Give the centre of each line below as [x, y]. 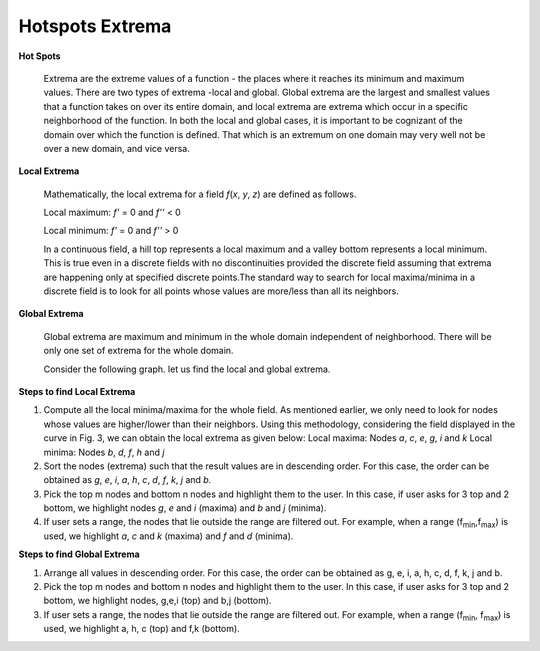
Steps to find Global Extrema [79, 554]
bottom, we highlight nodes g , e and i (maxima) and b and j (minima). [185, 508]
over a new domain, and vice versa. [116, 148]
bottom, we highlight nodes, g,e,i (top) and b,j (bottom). [157, 601]
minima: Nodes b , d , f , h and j [104, 452]
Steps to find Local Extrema [77, 391]
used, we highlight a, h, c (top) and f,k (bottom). [141, 629]
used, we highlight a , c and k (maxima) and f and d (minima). [168, 536]
